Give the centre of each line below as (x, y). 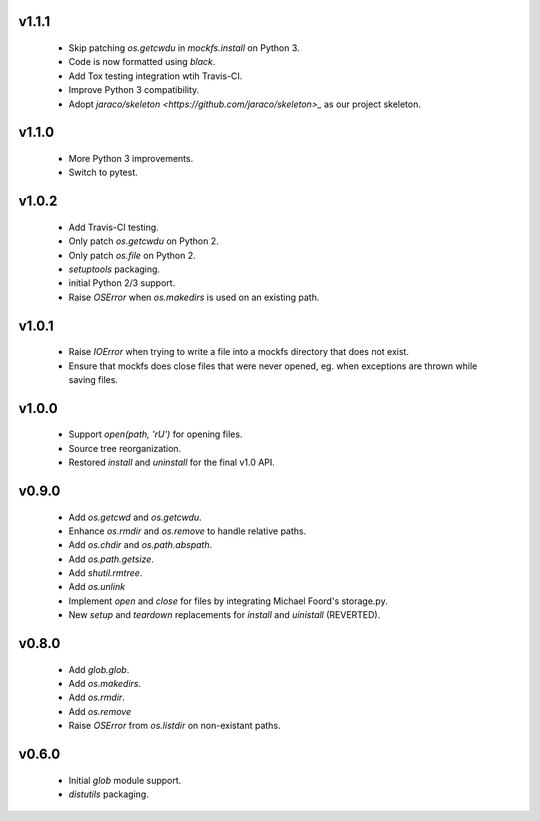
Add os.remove (100, 711)
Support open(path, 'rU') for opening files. (155, 434)
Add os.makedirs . (105, 684)
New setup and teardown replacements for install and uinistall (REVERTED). (224, 615)
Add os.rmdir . (96, 697)
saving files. (93, 379)
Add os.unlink (96, 587)
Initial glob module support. (125, 780)
